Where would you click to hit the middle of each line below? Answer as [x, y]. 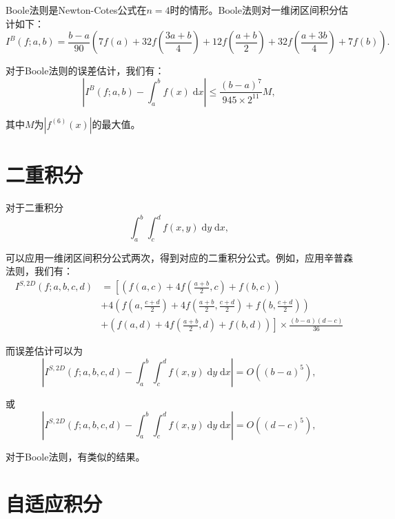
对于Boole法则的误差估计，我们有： [85, 71]
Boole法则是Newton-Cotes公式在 [76, 10]
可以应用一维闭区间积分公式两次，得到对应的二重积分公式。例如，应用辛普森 [179, 257]
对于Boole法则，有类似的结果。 [75, 456]
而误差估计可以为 [44, 351]
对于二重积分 [34, 207]
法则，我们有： [39, 271]
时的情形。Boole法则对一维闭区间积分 [254, 10]
